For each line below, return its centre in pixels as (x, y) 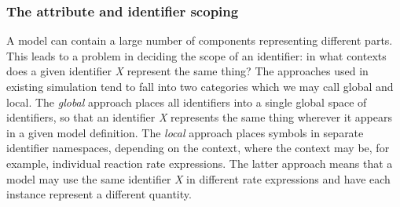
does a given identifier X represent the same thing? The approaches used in (187, 71)
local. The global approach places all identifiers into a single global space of (187, 102)
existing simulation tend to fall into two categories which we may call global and (200, 86)
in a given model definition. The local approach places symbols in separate (185, 132)
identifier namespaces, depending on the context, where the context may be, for (198, 148)
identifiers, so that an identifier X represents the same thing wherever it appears (200, 117)
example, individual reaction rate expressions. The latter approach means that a (200, 163)
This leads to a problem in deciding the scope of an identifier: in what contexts (196, 55)
